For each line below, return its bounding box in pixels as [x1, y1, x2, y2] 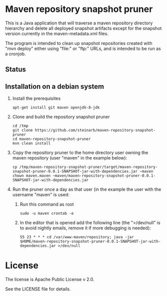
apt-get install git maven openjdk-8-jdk [12, 105, 100, 110]
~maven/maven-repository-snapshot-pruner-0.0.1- [52, 173, 156, 178]
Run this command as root [19, 201, 74, 207]
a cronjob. [5, 51, 26, 57]
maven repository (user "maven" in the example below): [12, 155, 127, 161]
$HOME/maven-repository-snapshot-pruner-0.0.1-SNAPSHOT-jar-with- [19, 239, 161, 244]
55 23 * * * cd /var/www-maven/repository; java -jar [19, 235, 134, 240]
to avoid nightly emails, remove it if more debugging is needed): [19, 225, 151, 231]
